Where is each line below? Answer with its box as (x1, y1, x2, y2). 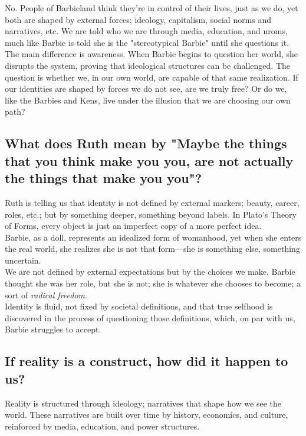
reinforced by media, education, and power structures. (5, 420, 200, 432)
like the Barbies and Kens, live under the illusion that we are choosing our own (5, 94, 291, 106)
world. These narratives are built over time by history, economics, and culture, (5, 408, 288, 421)
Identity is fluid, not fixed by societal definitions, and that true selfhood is (5, 300, 273, 312)
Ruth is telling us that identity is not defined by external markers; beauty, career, (5, 196, 300, 208)
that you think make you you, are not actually (5, 151, 294, 169)
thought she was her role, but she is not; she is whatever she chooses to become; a (5, 277, 301, 289)
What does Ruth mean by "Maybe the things (5, 134, 287, 152)
